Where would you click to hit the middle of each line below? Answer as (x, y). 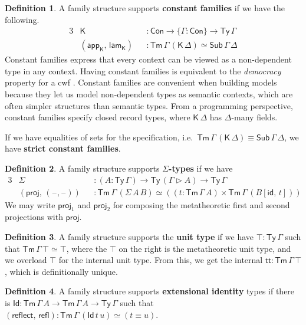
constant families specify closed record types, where (98, 117)
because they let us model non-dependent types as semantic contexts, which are (149, 94)
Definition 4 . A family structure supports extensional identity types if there (150, 291)
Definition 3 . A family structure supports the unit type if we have (129, 237)
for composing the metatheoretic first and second (201, 204)
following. (22, 19)
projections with (34, 217)
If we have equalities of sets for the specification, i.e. (99, 137)
